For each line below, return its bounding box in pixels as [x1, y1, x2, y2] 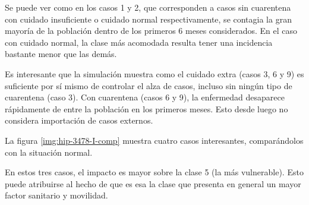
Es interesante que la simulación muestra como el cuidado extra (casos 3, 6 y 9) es [5, 67, 304, 80]
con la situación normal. [5, 146, 93, 158]
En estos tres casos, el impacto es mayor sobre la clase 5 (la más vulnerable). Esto [5, 166, 304, 178]
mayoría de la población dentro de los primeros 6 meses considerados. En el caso [5, 24, 298, 37]
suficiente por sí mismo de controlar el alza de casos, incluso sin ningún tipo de [5, 79, 292, 92]
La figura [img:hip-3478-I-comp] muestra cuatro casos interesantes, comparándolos [5, 134, 304, 146]
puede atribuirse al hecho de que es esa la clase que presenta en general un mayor [5, 177, 301, 190]
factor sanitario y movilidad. [5, 189, 108, 201]
